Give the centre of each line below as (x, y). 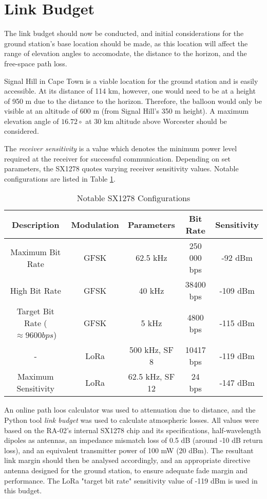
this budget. (23, 491)
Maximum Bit (36, 252)
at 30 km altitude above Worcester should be (156, 121)
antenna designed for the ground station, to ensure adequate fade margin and (126, 470)
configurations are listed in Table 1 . (60, 178)
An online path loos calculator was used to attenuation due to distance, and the (130, 410)
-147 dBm (237, 382)
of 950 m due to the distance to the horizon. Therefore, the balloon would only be (133, 101)
